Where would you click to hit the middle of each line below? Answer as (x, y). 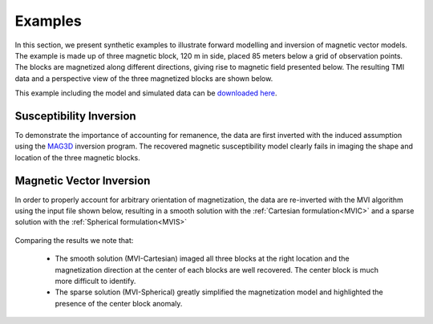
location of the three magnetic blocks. (77, 157)
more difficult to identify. (95, 281)
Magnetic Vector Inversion (83, 180)
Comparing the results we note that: (74, 240)
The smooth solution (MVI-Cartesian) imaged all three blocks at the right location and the (202, 259)
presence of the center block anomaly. (119, 303)
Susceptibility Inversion (75, 116)
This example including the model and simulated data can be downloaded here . (146, 93)
